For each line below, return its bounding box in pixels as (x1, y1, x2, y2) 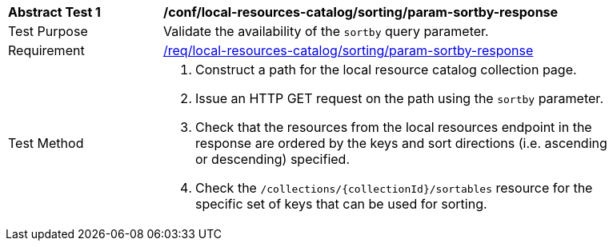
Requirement (8, 42, 85, 58)
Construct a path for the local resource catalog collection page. (195, 62, 577, 78)
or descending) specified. (195, 151, 350, 167)
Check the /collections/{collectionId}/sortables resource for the (195, 180, 593, 196)
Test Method (8, 135, 84, 151)
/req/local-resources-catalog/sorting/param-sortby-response (163, 42, 534, 58)
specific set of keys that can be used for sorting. (195, 196, 487, 212)
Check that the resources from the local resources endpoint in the (195, 119, 592, 135)
